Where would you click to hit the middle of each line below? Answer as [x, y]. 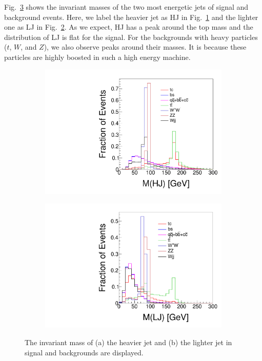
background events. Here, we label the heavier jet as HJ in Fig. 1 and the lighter [131, 17]
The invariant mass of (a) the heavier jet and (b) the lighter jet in [128, 342]
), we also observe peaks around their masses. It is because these [145, 47]
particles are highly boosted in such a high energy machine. [97, 57]
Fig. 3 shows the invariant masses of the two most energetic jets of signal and [126, 7]
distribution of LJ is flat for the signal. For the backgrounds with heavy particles [131, 37]
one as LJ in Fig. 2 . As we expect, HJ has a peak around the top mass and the [129, 27]
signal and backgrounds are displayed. [84, 352]
